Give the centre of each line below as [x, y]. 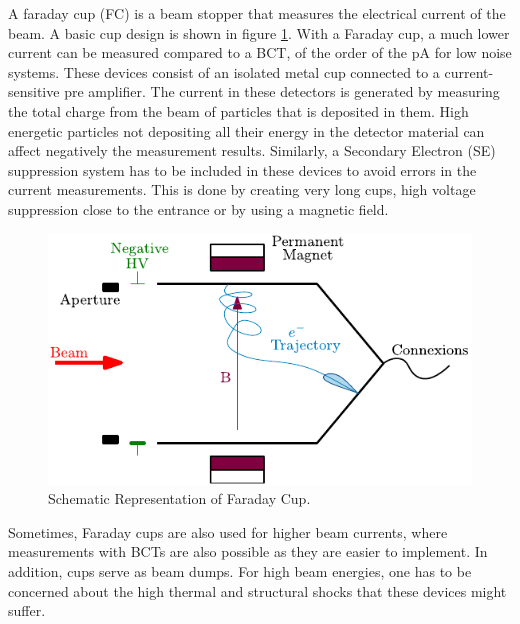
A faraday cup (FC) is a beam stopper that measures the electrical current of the [257, 13]
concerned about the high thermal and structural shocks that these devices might [257, 590]
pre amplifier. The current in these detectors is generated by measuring [282, 91]
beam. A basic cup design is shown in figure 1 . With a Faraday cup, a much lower [259, 32]
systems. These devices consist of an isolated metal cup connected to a [224, 71]
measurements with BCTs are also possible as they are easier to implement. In [248, 551]
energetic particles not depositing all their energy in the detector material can [246, 130]
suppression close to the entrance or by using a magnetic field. [198, 208]
